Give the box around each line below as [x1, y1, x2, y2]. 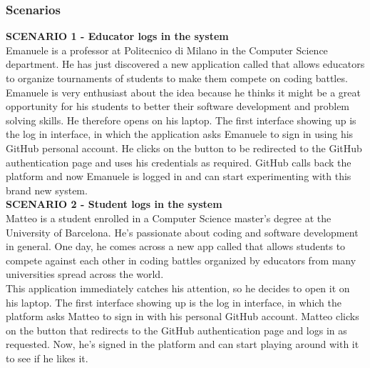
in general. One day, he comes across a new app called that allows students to [6, 239, 346, 254]
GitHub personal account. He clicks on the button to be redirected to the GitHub [6, 140, 362, 155]
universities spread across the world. [6, 267, 164, 282]
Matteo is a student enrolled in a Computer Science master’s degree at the [6, 210, 332, 225]
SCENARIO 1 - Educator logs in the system [6, 29, 229, 44]
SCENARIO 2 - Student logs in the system [6, 197, 222, 212]
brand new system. [6, 182, 88, 197]
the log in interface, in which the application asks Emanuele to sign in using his [6, 126, 354, 141]
